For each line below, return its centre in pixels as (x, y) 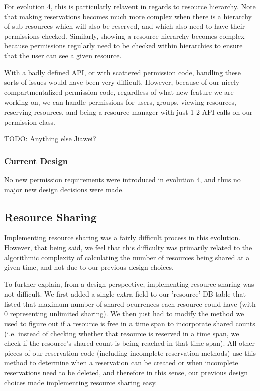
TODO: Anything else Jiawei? (50, 138)
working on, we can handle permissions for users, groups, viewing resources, (120, 102)
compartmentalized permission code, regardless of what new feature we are (119, 92)
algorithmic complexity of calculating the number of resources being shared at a (127, 257)
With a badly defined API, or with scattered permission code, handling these (122, 72)
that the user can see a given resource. (63, 55)
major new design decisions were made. (64, 189)
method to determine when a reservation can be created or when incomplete (121, 363)
